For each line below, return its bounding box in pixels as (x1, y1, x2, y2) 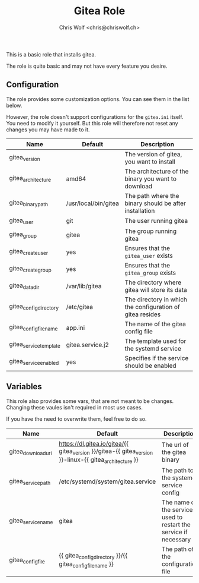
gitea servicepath (9, 477, 51, 486)
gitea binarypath (9, 198, 49, 208)
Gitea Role (73, 4, 126, 18)
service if (162, 528, 188, 536)
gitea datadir (9, 281, 40, 291)
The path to (162, 467, 194, 475)
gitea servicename (9, 516, 53, 525)
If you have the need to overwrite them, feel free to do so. (6, 415, 147, 423)
